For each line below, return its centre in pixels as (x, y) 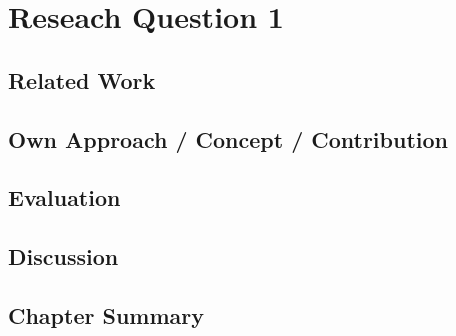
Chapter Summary (106, 314)
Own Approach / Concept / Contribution (228, 138)
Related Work (82, 79)
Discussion (63, 256)
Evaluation (64, 197)
